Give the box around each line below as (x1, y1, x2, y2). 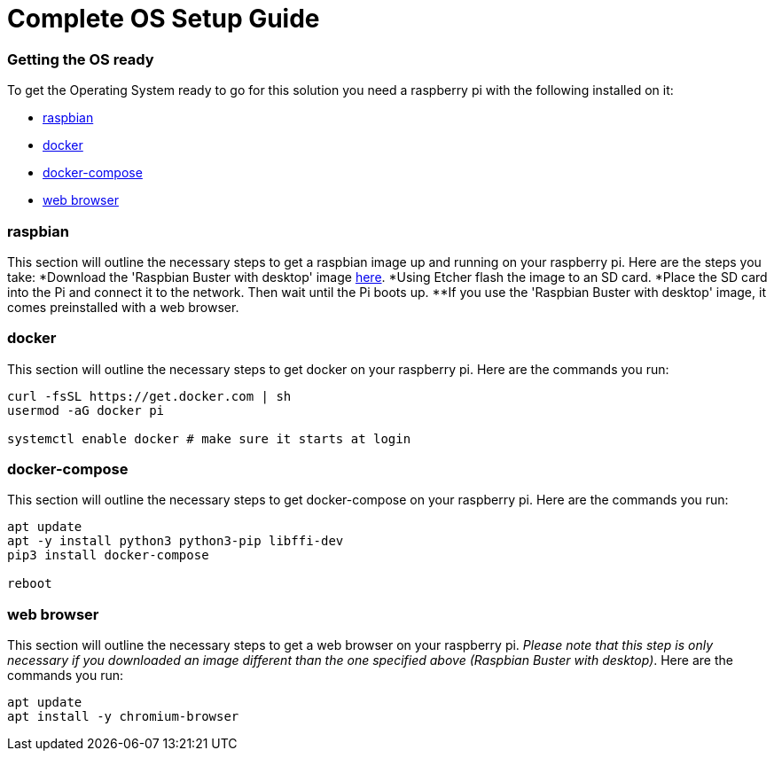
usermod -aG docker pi (7, 402, 165, 418)
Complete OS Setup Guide (7, 4, 320, 34)
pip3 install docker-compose (7, 548, 209, 563)
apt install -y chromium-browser (7, 709, 239, 724)
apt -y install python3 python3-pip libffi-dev (7, 534, 344, 549)
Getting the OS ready (7, 50, 154, 68)
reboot (7, 576, 52, 591)
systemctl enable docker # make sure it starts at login (7, 431, 411, 446)
